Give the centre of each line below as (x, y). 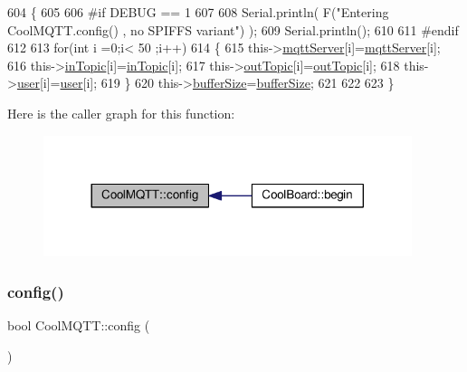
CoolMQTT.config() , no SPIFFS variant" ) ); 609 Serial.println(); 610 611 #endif (233, 29)
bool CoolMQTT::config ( (79, 325)
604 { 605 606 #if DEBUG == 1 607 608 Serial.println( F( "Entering (198, 12)
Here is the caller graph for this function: (121, 113)
